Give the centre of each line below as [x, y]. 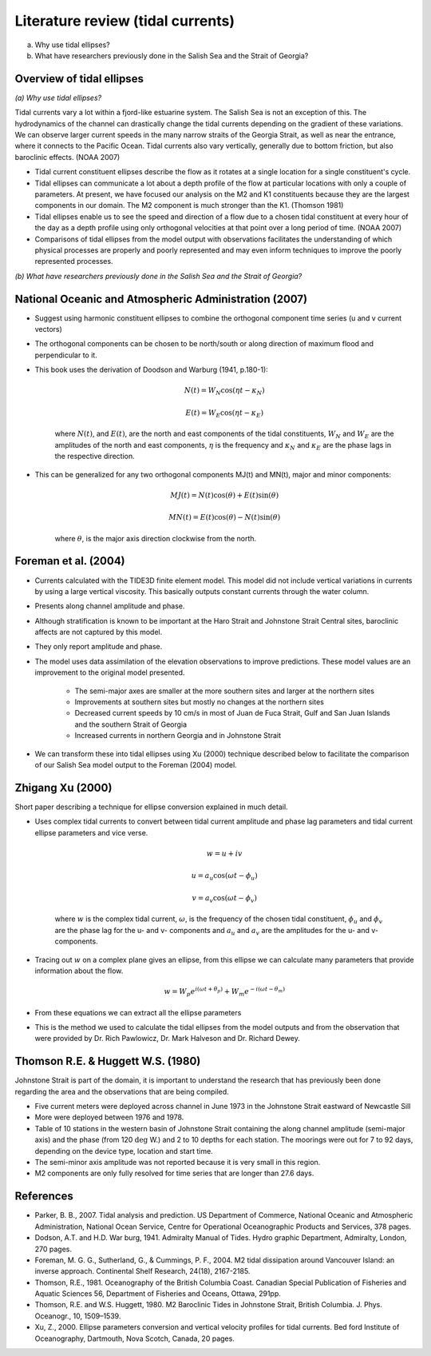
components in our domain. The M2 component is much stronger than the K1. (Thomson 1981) [189, 205]
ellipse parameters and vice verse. [91, 832]
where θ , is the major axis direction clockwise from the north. [156, 538]
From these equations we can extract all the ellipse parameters [138, 1012]
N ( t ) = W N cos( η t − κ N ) [224, 392]
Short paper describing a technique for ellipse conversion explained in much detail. [151, 807]
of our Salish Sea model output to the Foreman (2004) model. [136, 764]
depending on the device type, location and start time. [124, 1151]
